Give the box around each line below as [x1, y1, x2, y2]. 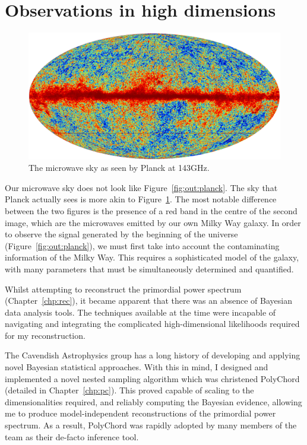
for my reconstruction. [5, 329, 86, 341]
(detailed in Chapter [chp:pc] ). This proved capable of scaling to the [5, 384, 254, 396]
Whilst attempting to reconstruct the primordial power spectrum [5, 282, 242, 295]
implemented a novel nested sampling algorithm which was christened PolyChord [5, 372, 300, 384]
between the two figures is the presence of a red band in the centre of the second [5, 204, 297, 217]
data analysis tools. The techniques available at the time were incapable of [5, 306, 276, 318]
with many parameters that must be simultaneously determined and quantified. [5, 262, 294, 275]
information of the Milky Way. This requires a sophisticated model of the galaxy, [5, 251, 299, 263]
